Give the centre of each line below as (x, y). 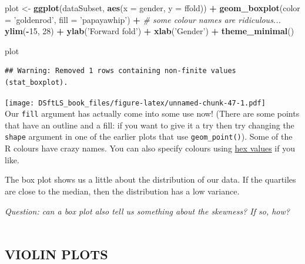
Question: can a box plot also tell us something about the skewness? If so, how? (147, 211)
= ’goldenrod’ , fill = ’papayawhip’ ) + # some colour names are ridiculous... (143, 19)
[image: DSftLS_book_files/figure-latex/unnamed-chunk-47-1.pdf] (135, 103)
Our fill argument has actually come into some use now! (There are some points (152, 113)
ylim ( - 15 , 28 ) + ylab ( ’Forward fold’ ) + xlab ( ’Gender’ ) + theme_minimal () (150, 31)
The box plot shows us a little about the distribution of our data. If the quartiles (150, 179)
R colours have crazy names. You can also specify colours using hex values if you (150, 148)
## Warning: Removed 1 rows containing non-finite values (120, 71)
